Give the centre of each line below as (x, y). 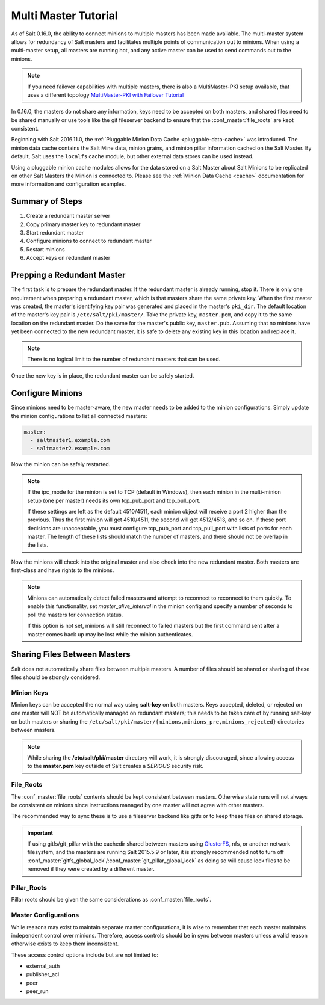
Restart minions (46, 249)
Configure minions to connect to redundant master (89, 241)
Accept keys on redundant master (68, 258)
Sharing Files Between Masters (71, 655)
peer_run (37, 991)
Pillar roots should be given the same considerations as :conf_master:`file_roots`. (111, 900)
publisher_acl (43, 974)
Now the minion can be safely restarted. (61, 464)
